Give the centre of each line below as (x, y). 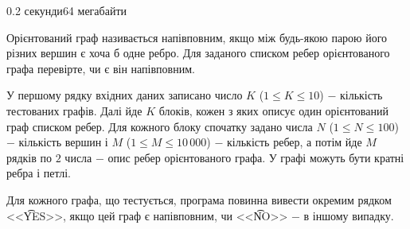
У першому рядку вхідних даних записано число (125, 95)
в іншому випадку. (349, 215)
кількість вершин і (63, 142)
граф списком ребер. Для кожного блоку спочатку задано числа (160, 126)
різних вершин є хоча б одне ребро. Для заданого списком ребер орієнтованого (198, 53)
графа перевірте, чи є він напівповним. (101, 68)
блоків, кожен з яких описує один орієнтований (273, 110)
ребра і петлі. (39, 173)
